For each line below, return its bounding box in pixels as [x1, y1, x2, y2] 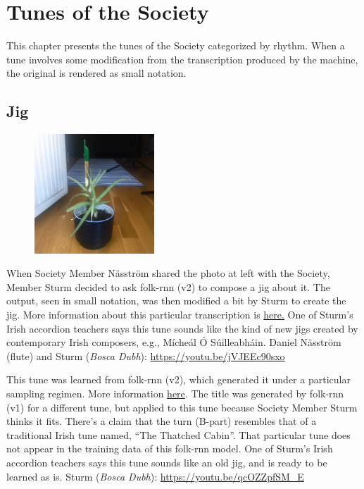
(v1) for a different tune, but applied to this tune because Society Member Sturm [6, 400, 358, 414]
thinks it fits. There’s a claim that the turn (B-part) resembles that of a [6, 414, 317, 428]
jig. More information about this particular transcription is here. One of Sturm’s [6, 307, 353, 322]
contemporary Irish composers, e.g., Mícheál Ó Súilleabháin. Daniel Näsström [6, 335, 341, 349]
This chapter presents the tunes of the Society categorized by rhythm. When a [6, 38, 345, 53]
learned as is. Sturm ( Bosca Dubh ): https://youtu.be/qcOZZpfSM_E [6, 469, 304, 483]
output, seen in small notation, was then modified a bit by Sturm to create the [6, 293, 346, 308]
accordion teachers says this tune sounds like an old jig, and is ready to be [6, 455, 327, 470]
